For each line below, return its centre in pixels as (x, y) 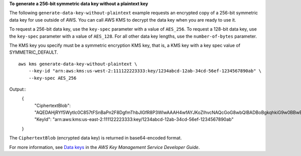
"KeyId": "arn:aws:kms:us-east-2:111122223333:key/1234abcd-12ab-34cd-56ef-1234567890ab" (134, 119)
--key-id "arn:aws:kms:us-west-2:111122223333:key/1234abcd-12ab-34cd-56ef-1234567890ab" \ (145, 71)
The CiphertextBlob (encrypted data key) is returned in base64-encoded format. (96, 138)
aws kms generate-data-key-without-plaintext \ (78, 64)
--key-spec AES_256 (52, 78)
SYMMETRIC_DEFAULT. (34, 52)
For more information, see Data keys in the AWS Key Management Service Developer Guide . (105, 147)
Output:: (18, 89)
